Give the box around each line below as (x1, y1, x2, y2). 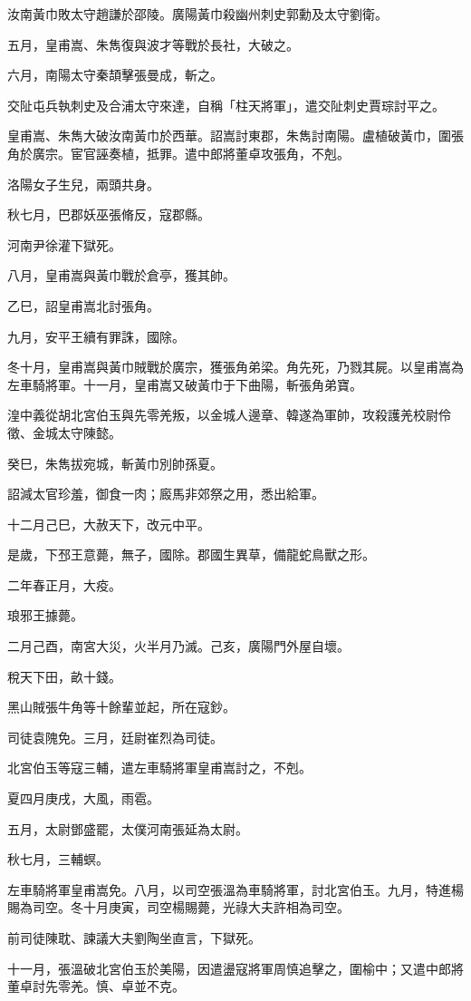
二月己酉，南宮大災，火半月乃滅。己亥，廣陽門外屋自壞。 (7, 637, 350, 656)
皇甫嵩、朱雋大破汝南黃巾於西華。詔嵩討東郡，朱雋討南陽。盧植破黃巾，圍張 (7, 126, 464, 145)
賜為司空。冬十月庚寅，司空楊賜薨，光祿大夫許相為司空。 (7, 898, 350, 917)
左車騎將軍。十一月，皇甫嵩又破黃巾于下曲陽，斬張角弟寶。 (7, 374, 362, 394)
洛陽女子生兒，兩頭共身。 (7, 174, 159, 193)
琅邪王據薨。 (7, 606, 83, 625)
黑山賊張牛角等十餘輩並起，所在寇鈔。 (7, 697, 235, 716)
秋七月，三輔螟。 (7, 850, 109, 869)
